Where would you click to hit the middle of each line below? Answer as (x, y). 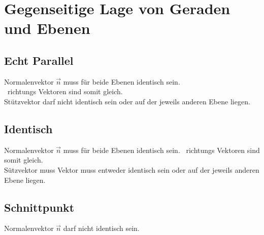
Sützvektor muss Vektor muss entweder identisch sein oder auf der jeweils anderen (132, 169)
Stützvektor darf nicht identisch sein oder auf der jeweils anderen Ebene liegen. (127, 101)
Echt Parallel (39, 60)
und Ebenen (47, 28)
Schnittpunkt (39, 207)
